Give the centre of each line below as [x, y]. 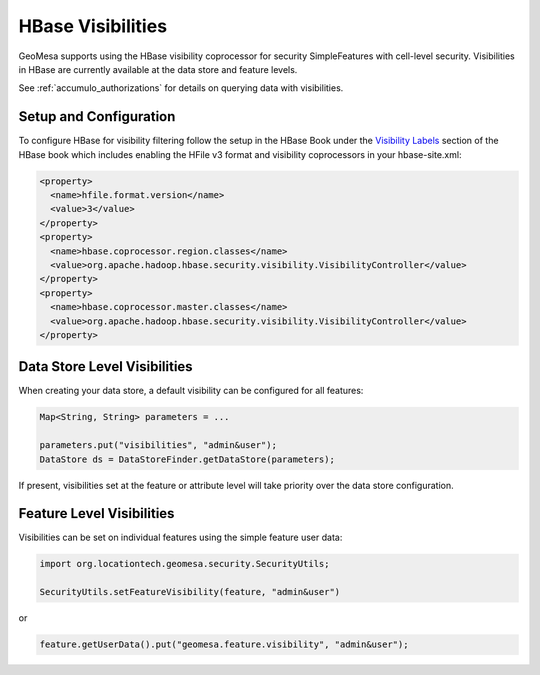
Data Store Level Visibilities [106, 366]
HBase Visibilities [93, 26]
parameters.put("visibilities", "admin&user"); [158, 445]
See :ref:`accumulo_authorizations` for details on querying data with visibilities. [181, 88]
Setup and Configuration [97, 116]
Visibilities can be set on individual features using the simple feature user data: [180, 537]
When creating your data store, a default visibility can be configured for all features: [191, 391]
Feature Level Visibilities [96, 513]
